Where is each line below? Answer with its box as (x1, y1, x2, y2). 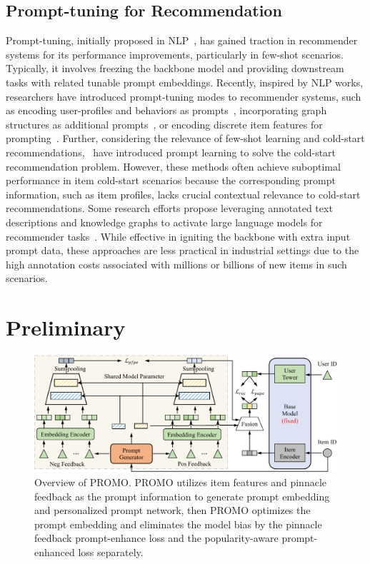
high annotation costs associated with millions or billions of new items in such (6, 256, 347, 271)
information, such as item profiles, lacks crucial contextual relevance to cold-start (6, 186, 361, 201)
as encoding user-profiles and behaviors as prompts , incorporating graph (6, 103, 327, 118)
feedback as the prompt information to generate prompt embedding (34, 488, 330, 503)
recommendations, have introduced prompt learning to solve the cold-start (6, 144, 336, 159)
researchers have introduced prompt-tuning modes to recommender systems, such (6, 89, 361, 104)
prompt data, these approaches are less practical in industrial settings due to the (6, 243, 359, 258)
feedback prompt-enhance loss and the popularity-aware (34, 530, 279, 545)
